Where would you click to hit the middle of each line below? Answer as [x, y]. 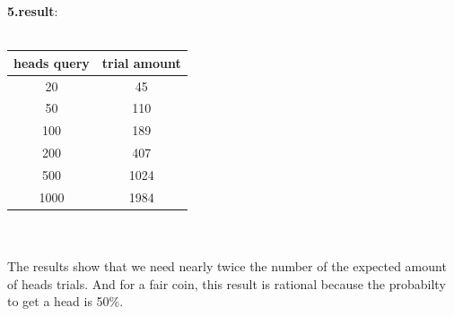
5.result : [33, 11]
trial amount [141, 62]
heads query [52, 62]
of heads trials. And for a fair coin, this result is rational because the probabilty [227, 283]
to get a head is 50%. [65, 301]
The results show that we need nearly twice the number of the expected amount [227, 266]
